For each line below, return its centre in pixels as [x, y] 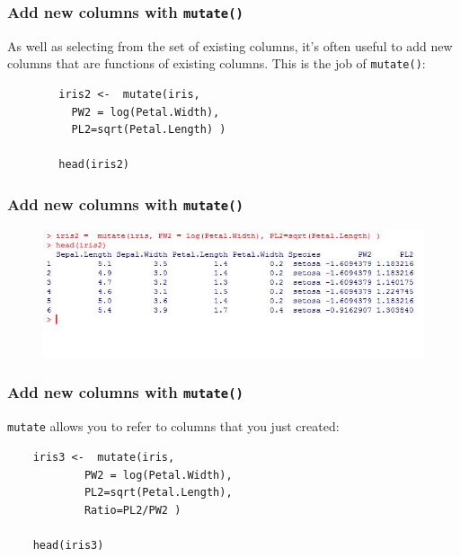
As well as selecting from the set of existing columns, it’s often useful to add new [230, 45]
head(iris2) [94, 165]
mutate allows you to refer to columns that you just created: [173, 426]
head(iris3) [68, 545]
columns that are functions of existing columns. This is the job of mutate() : [217, 63]
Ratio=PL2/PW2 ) [133, 510]
